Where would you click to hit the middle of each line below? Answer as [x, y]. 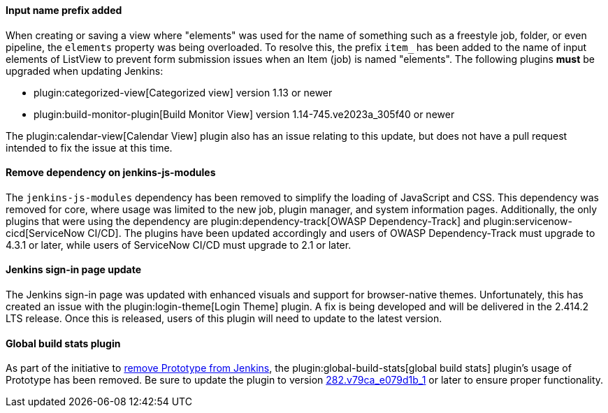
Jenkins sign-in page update [74, 270]
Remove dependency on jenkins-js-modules [111, 173]
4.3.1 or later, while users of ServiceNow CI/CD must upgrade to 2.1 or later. [179, 245]
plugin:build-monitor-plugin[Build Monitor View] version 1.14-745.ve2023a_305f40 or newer [244, 114]
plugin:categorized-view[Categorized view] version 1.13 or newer [183, 92]
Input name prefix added [64, 10]
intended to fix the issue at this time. [89, 147]
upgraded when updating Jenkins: [85, 71]
